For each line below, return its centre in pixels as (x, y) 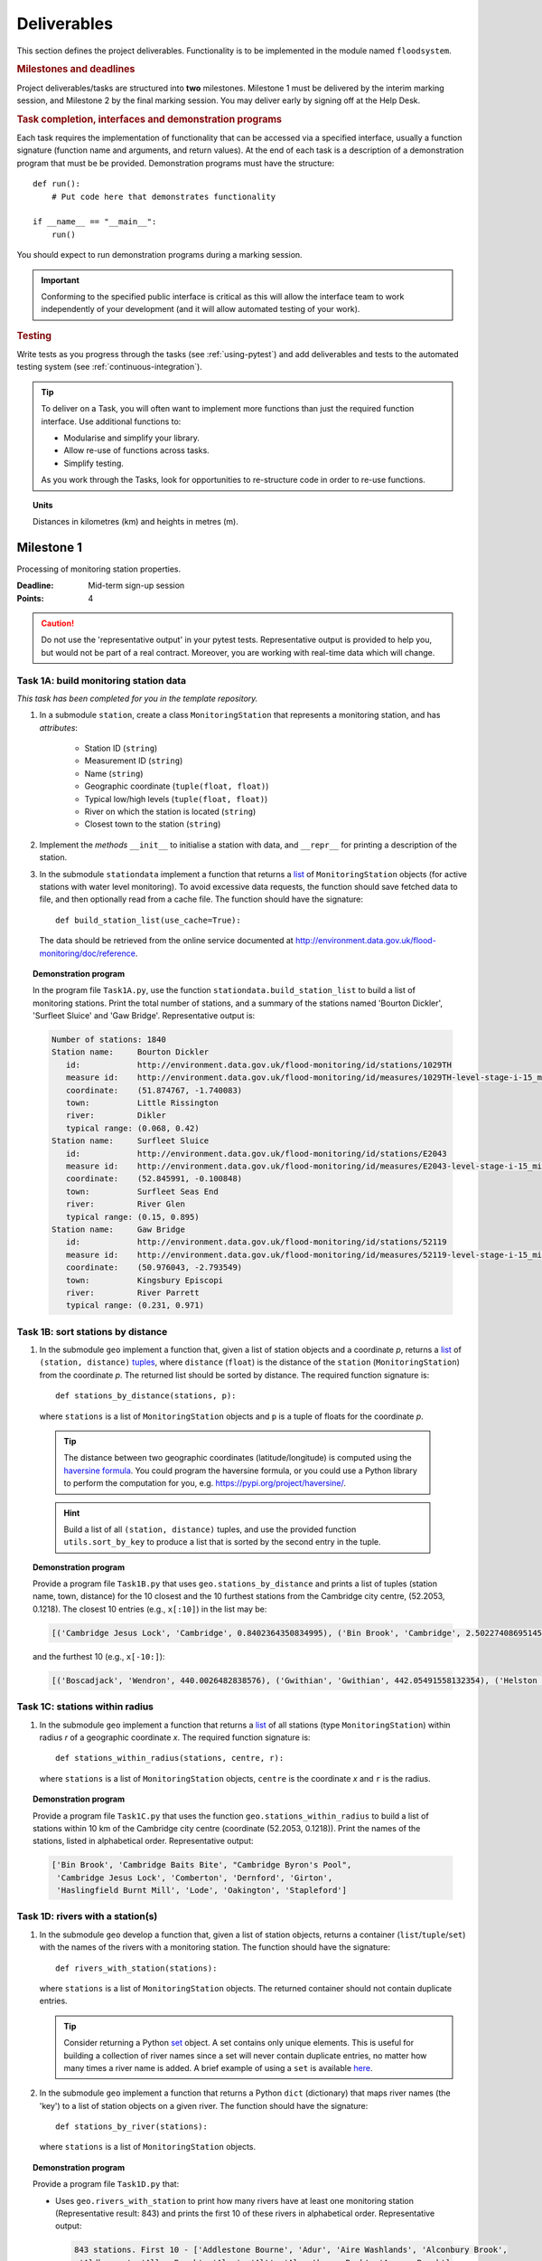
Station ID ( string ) (121, 748)
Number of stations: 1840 (108, 1040)
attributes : (59, 727)
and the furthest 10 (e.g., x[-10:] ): (99, 1656)
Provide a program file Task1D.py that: (106, 2184)
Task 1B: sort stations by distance (92, 1331)
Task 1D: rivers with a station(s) (87, 1916)
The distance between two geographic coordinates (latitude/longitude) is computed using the (238, 1458)
